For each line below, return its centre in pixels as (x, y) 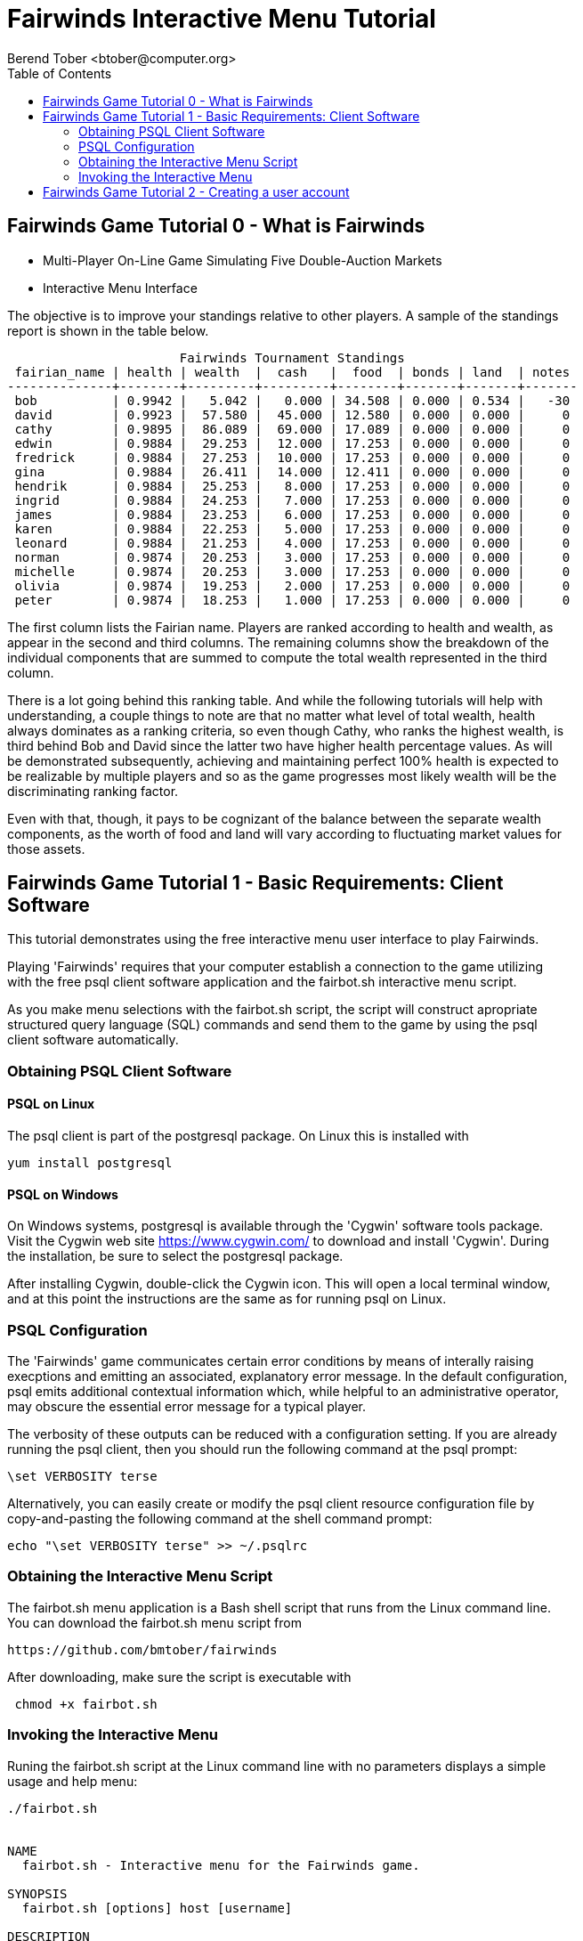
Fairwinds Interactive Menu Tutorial (222, 19)
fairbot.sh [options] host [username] (157, 1908)
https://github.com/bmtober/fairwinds (142, 1649)
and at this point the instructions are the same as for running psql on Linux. (227, 1299)
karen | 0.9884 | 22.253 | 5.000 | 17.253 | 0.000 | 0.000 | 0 (292, 528)
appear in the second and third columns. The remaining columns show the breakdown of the (278, 642)
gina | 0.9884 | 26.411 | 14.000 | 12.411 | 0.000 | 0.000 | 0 (292, 471)
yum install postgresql (90, 1163)
